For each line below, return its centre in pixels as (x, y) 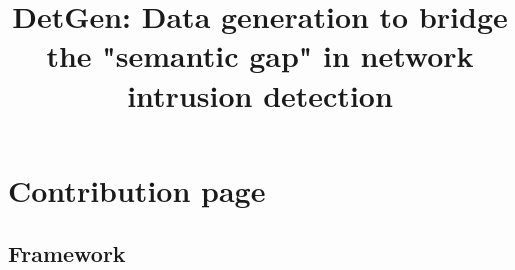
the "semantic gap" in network (260, 55)
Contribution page (137, 189)
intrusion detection (260, 94)
